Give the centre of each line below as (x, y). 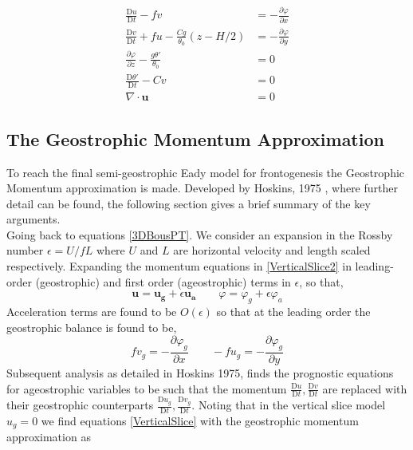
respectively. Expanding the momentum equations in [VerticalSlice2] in (179, 266)
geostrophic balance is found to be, (92, 327)
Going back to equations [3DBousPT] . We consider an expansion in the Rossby (200, 234)
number (25, 250)
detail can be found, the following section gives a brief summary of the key (189, 203)
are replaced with (365, 388)
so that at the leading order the (293, 312)
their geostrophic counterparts (80, 405)
